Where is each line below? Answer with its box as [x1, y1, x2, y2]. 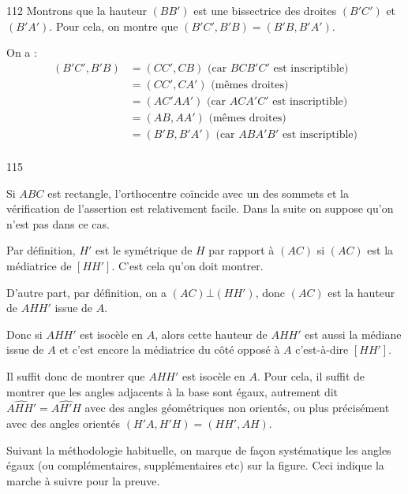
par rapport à [208, 242, 275, 258]
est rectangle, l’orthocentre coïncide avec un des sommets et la [47, 184, 350, 201]
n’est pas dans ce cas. [6, 215, 110, 232]
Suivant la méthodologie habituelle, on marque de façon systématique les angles [6, 441, 391, 458]
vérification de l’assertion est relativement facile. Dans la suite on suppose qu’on [6, 200, 394, 217]
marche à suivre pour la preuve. [6, 472, 160, 488]
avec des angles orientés [6, 414, 121, 431]
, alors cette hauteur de [155, 325, 268, 342]
